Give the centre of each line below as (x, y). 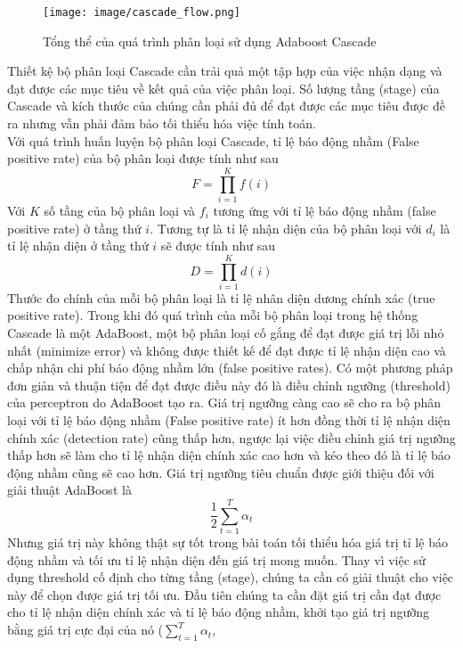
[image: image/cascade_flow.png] (142, 12)
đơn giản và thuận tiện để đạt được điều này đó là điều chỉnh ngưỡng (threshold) (229, 385)
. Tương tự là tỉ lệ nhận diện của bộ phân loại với (286, 228)
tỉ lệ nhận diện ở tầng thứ (78, 246)
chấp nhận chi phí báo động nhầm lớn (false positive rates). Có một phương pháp (230, 368)
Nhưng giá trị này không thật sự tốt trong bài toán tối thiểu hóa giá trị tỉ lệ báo (227, 542)
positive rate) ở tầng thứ (74, 228)
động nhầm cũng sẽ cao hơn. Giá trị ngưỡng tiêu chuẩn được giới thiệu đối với (221, 472)
